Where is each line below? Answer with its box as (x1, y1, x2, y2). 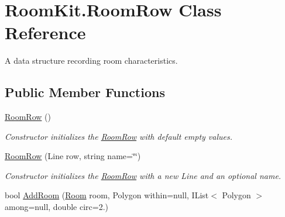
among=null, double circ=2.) (5, 201, 109, 213)
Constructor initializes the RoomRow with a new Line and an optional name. (5, 169, 281, 181)
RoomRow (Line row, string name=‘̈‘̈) (5, 150, 141, 162)
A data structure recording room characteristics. (5, 54, 178, 67)
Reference (5, 20, 86, 44)
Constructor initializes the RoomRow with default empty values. (5, 130, 233, 142)
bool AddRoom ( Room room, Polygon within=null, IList (5, 189, 209, 201)
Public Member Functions (5, 83, 165, 101)
